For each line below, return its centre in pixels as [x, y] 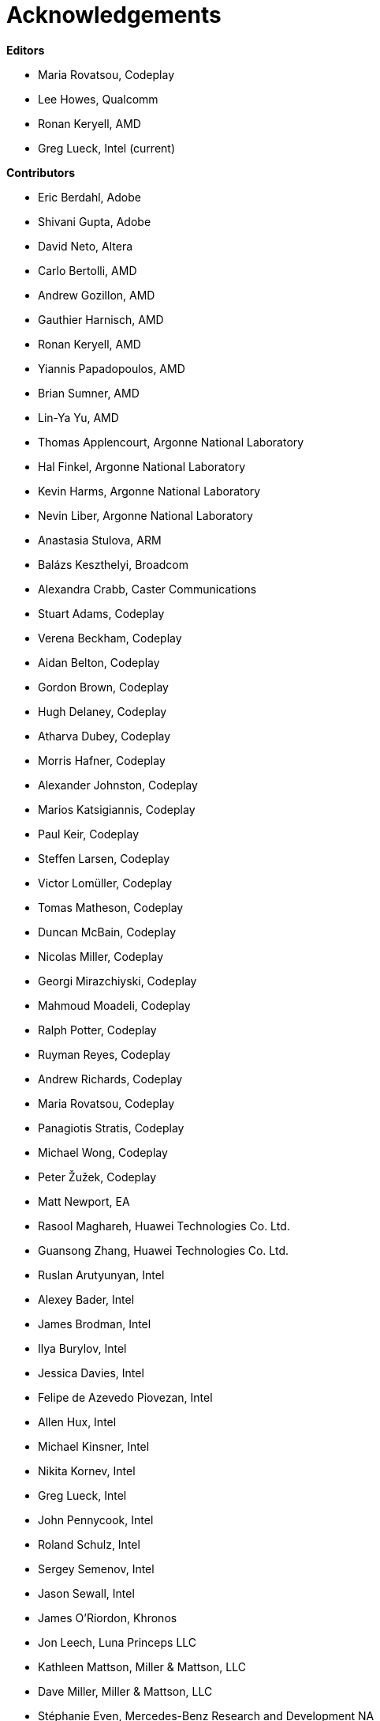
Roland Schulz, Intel [89, 1544]
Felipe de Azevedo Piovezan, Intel [125, 1397]
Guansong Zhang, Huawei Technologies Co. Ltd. [163, 1250]
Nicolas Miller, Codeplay [101, 956]
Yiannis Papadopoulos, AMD [112, 368]
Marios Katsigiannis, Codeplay [117, 809]
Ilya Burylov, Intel [82, 1348]
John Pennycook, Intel [96, 1520]
